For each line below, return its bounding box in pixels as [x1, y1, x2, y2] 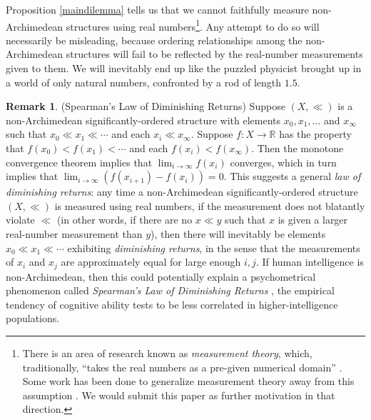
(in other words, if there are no [56, 212, 193, 227]
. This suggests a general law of [223, 169, 361, 184]
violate [6, 212, 35, 227]
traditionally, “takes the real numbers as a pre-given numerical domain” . [22, 359, 342, 374]
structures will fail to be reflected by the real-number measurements [66, 46, 363, 61]
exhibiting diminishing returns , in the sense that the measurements [67, 240, 360, 255]
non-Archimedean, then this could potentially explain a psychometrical [6, 269, 316, 284]
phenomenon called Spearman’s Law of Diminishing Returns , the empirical [6, 283, 335, 298]
